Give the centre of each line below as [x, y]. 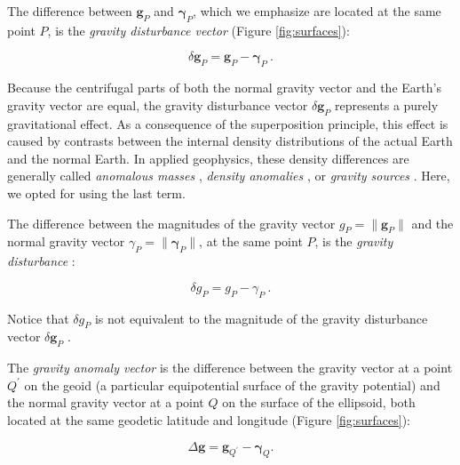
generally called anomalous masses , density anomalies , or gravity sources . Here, [229, 176]
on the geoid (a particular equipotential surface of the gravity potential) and [232, 385]
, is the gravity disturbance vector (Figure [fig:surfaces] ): [198, 30]
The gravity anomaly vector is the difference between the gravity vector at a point [230, 368]
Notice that [38, 318]
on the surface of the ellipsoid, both [319, 402]
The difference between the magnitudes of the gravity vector [171, 223]
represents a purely [386, 104]
